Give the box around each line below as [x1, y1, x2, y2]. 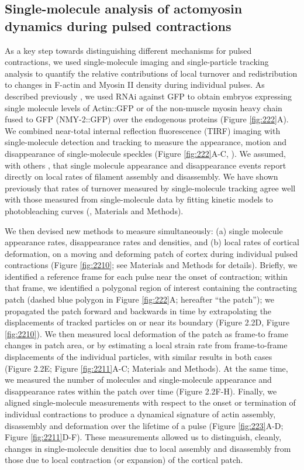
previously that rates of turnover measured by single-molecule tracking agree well [5, 181, 296, 194]
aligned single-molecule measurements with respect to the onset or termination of [5, 396, 296, 409]
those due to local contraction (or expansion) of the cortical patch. [5, 454, 243, 466]
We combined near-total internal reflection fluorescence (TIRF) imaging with [5, 124, 281, 136]
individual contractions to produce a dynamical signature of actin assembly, [5, 408, 276, 420]
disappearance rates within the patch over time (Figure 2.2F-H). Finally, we [5, 385, 277, 397]
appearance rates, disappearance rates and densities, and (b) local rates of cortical [5, 236, 299, 248]
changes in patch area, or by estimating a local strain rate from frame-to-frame [5, 339, 288, 351]
